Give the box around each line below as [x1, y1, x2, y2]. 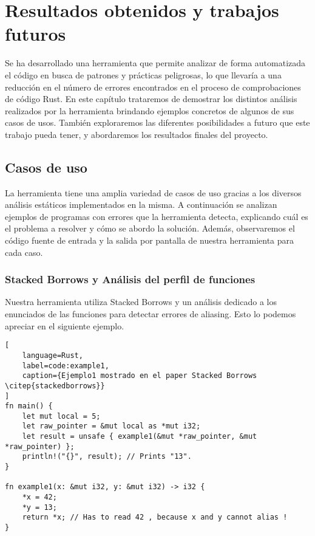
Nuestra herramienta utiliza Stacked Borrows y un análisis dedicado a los [5, 295, 277, 308]
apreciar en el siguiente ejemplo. [5, 319, 124, 332]
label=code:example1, [22, 361, 109, 370]
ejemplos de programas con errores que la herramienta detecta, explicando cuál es [5, 210, 308, 222]
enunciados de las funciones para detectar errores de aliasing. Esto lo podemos [5, 308, 296, 320]
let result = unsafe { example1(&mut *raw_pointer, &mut [22, 432, 257, 441]
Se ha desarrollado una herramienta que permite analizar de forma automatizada [5, 57, 306, 69]
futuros [5, 21, 66, 46]
